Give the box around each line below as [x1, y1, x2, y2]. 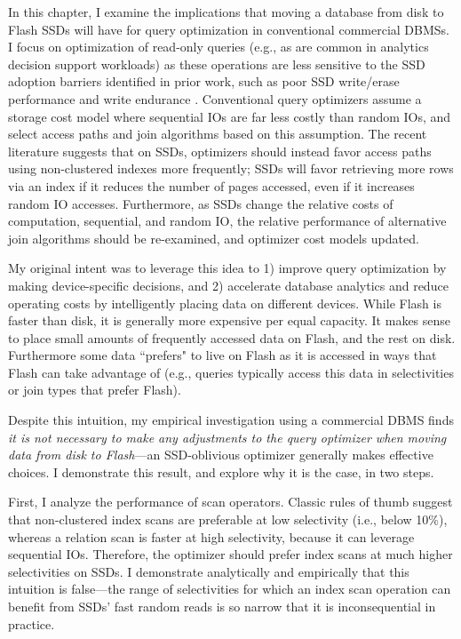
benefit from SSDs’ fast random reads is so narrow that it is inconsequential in [8, 597, 436, 615]
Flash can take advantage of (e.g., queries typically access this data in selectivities [8, 363, 454, 381]
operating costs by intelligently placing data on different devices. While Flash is [8, 293, 441, 312]
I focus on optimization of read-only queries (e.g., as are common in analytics [8, 37, 429, 56]
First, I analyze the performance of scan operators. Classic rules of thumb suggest [8, 492, 453, 511]
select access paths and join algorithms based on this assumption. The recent [8, 124, 427, 143]
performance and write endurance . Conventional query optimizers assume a [8, 89, 422, 108]
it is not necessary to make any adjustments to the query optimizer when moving [8, 427, 447, 446]
